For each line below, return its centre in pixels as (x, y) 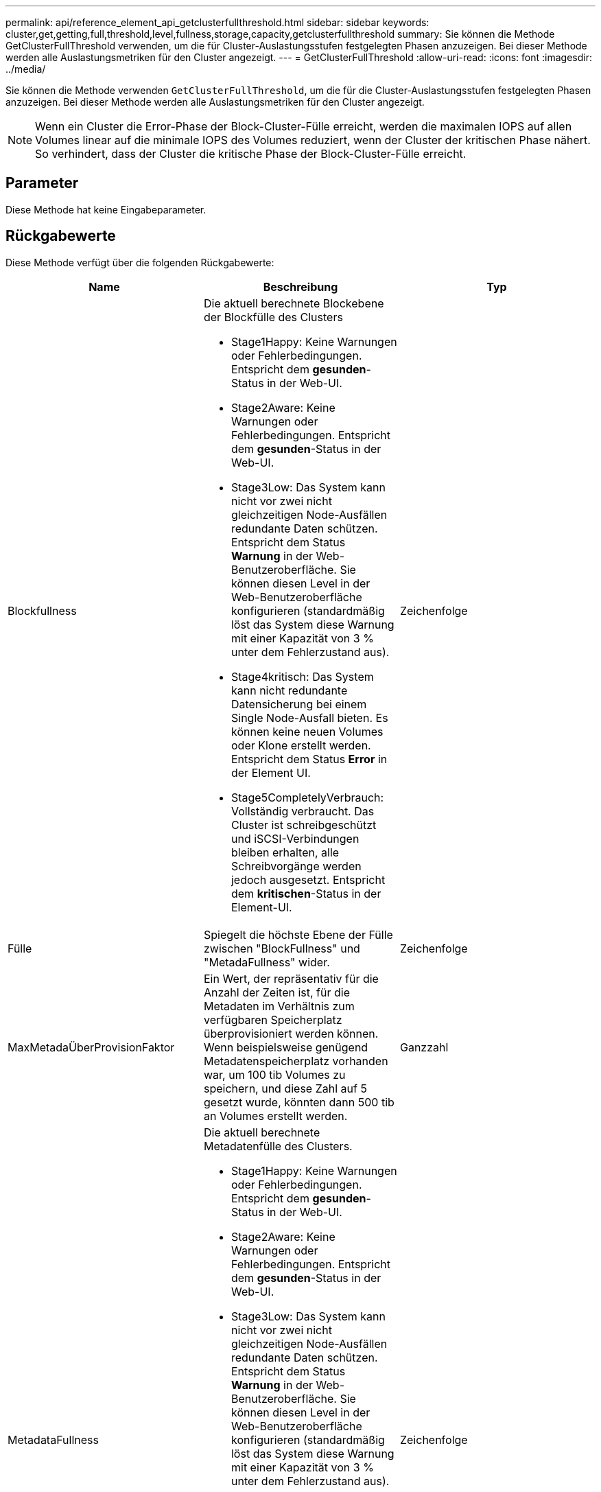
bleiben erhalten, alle (285, 852)
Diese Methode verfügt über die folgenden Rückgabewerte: (140, 262)
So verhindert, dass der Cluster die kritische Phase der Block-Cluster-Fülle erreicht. (251, 154)
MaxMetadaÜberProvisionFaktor (91, 1047)
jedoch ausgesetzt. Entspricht (308, 879)
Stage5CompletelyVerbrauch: (307, 797)
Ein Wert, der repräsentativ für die (291, 978)
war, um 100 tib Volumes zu (274, 1074)
